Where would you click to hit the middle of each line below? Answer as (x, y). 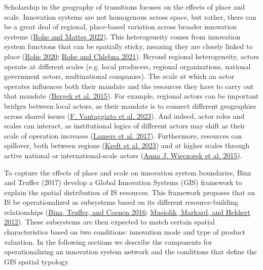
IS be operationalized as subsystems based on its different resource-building (121, 202)
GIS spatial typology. (37, 261)
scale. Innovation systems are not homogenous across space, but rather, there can (130, 16)
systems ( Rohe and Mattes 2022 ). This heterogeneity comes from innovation (122, 36)
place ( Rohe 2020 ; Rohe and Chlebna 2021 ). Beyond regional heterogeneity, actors (132, 56)
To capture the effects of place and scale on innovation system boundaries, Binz (128, 172)
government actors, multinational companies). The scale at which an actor (119, 76)
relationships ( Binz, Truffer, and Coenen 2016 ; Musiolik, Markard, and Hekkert (127, 212)
